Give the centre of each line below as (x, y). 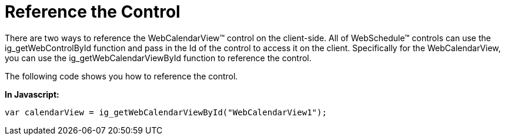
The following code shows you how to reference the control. (121, 76)
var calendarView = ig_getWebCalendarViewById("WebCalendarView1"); (166, 112)
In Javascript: (32, 94)
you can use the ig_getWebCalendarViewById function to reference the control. (158, 58)
